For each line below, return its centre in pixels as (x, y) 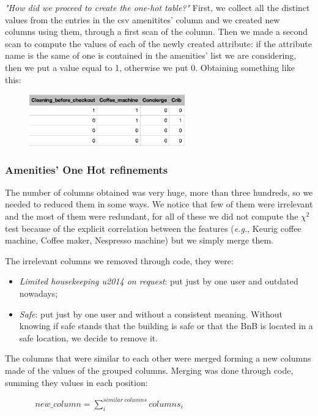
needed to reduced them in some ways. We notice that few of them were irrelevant (159, 204)
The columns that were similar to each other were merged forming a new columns (158, 358)
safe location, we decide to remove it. (89, 337)
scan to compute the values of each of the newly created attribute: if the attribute (158, 43)
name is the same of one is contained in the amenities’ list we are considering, (151, 55)
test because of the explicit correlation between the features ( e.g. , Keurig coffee (153, 228)
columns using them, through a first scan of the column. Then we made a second (157, 32)
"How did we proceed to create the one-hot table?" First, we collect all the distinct (157, 7)
